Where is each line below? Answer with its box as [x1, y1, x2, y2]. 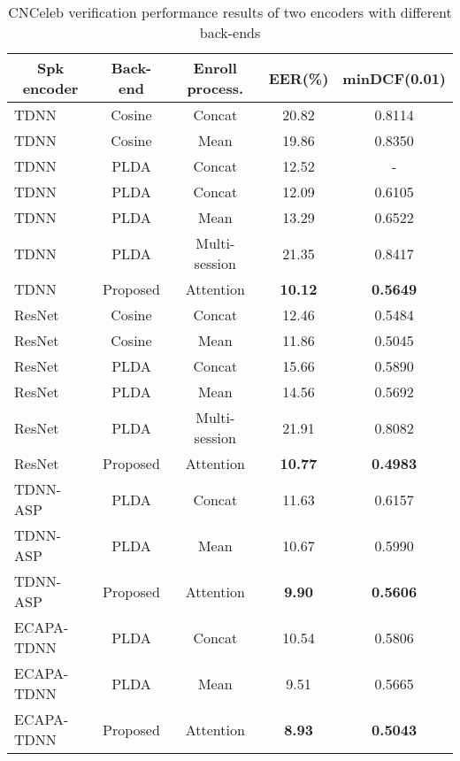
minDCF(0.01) [342, 67, 446, 88]
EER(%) [268, 67, 329, 88]
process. [187, 78, 244, 98]
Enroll [193, 58, 237, 78]
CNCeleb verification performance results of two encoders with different [8, 2, 452, 22]
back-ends [199, 22, 261, 42]
